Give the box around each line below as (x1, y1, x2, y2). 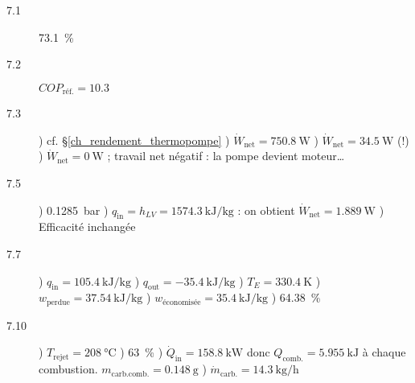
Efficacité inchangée (39, 218, 136, 235)
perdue (47, 298, 70, 307)
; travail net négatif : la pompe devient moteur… (107, 147, 345, 164)
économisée (162, 298, 201, 307)
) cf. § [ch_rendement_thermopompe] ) (39, 131, 230, 148)
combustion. (39, 360, 98, 377)
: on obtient (237, 201, 295, 218)
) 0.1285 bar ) (39, 201, 109, 218)
